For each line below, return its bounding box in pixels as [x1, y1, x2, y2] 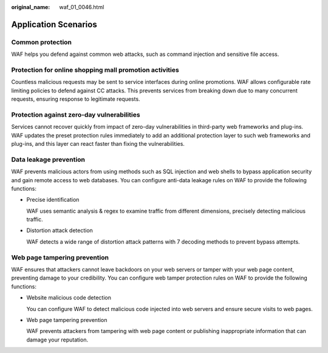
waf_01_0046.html [59, 4, 104, 10]
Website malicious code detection [26, 294, 112, 301]
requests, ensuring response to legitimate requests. [11, 95, 140, 103]
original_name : [11, 4, 50, 10]
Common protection [11, 38, 72, 46]
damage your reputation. [26, 336, 88, 343]
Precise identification [26, 196, 80, 204]
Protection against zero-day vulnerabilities [11, 110, 140, 118]
